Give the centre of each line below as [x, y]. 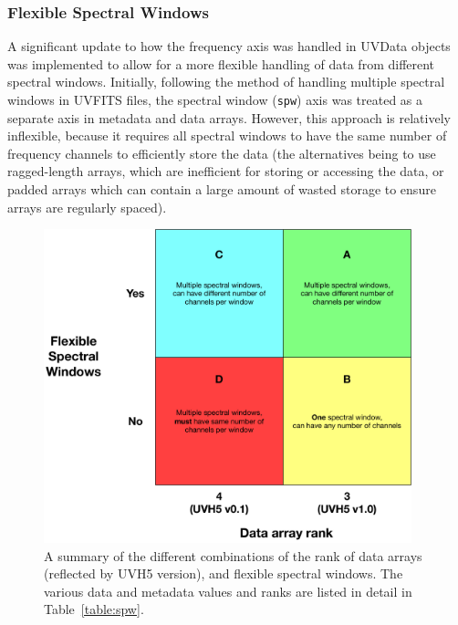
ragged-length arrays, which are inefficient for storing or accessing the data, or [226, 171]
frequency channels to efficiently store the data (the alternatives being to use [222, 153]
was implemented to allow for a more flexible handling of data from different [221, 63]
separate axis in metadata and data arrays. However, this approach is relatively [229, 117]
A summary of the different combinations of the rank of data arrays [233, 555]
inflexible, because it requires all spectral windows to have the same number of [227, 135]
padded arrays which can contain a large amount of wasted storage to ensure [222, 189]
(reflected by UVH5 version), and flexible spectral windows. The [224, 573]
